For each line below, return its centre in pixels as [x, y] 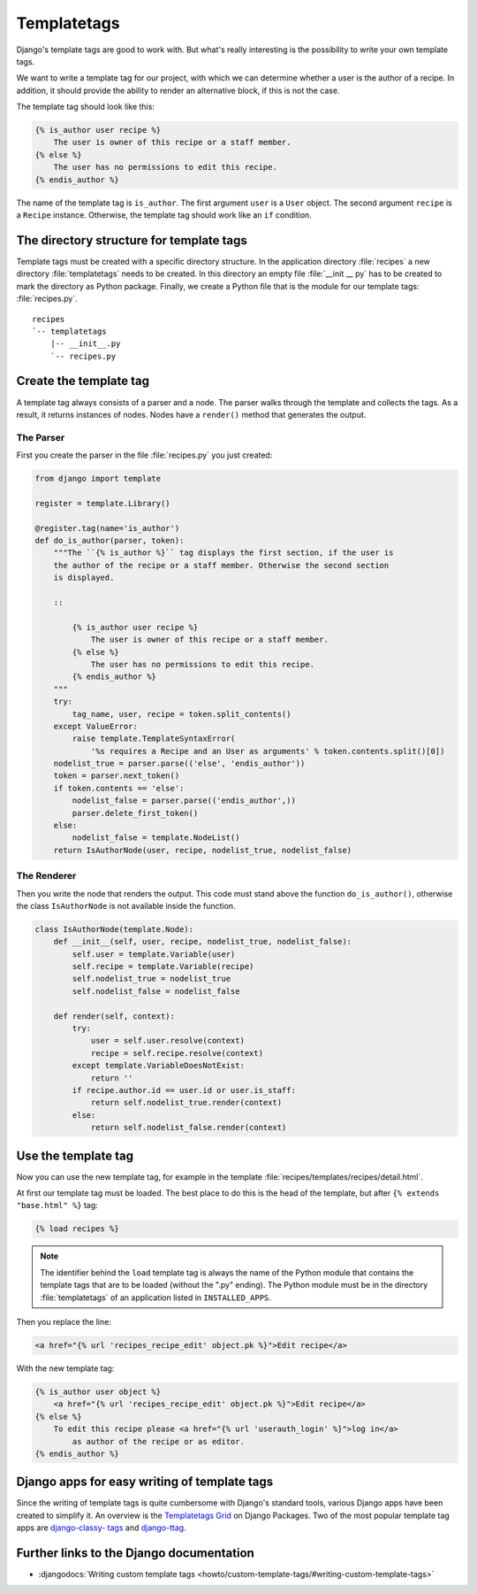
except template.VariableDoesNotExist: [158, 1066]
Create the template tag [83, 381]
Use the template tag [75, 1155]
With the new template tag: [65, 1368]
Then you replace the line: [64, 1321]
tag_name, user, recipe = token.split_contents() [182, 714]
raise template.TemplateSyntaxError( [154, 739]
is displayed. [84, 578]
